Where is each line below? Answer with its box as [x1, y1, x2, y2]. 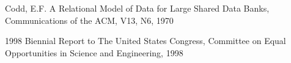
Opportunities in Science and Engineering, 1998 [5, 46, 183, 59]
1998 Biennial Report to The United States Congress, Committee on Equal [5, 34, 286, 47]
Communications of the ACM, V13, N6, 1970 [5, 13, 174, 26]
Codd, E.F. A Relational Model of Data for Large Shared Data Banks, [5, 2, 270, 14]
